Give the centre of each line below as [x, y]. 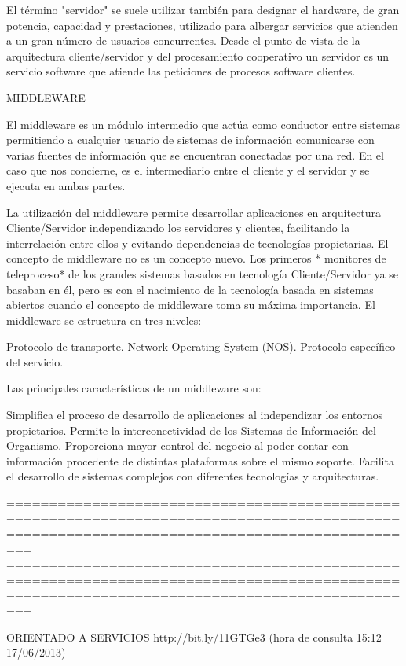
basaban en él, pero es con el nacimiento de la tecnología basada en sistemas [190, 289]
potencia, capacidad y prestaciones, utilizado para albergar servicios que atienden [202, 25]
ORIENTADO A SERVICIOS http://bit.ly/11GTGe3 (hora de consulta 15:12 [194, 637]
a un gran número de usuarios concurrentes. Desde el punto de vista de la [183, 40]
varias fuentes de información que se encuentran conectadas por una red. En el [195, 155]
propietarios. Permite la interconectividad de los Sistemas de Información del [191, 430]
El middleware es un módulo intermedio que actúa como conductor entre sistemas [203, 124]
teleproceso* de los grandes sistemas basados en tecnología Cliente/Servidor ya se [202, 273]
